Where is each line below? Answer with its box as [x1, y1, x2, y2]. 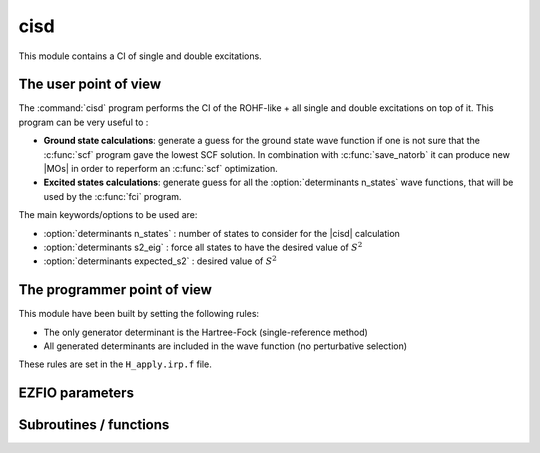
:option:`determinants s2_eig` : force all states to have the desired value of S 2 [43, 240, 363, 253]
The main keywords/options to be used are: [18, 209, 198, 221]
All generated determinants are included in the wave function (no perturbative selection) [43, 340, 408, 352]
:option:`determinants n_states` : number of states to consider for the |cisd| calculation [43, 227, 400, 239]
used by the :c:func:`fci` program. [43, 190, 182, 202]
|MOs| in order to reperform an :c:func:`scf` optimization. [43, 163, 279, 175]
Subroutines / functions [18, 416, 170, 434]
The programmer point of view [18, 281, 212, 299]
